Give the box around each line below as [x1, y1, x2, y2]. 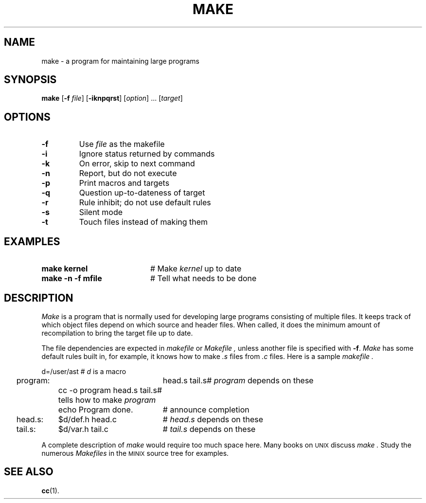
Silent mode [79, 207, 123, 217]
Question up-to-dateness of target [79, 188, 205, 198]
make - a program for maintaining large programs [41, 56, 199, 65]
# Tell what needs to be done [150, 273, 257, 284]
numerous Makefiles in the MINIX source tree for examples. [41, 449, 229, 457]
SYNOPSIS [4, 73, 57, 86]
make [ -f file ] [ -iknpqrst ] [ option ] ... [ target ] [41, 94, 183, 103]
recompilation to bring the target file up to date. [41, 328, 193, 337]
